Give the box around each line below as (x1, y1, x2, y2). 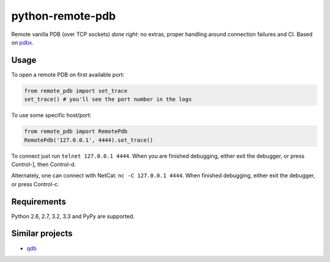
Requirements (11, 196, 67, 207)
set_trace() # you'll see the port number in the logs (24, 96, 192, 103)
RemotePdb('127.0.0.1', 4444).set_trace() (24, 136, 153, 144)
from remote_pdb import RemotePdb (24, 128, 128, 135)
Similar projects (11, 228, 73, 239)
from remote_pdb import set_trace (24, 87, 128, 94)
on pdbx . (11, 38, 34, 46)
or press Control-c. (11, 180, 59, 187)
